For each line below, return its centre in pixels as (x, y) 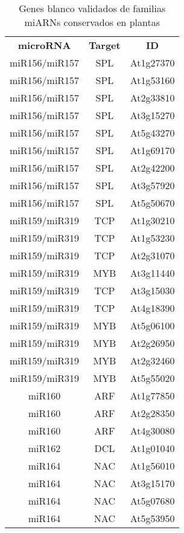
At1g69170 (152, 150)
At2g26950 (152, 343)
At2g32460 (152, 360)
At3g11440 (152, 273)
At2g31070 (152, 255)
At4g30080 (152, 431)
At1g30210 (152, 220)
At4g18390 (152, 308)
